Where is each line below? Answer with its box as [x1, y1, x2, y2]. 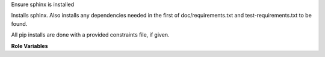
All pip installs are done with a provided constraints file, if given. [11, 31, 170, 38]
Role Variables [11, 42, 48, 49]
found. [11, 20, 28, 27]
